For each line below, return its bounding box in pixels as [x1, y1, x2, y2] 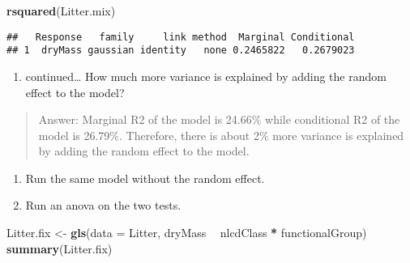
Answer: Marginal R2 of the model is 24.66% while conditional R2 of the [38, 111, 400, 128]
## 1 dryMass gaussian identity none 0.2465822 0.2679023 [6, 45, 355, 57]
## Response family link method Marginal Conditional [6, 31, 355, 43]
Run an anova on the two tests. [25, 197, 182, 214]
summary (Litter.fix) [6, 240, 113, 257]
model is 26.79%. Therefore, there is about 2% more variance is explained [38, 126, 404, 143]
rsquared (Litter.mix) [6, 2, 116, 19]
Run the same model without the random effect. [25, 169, 265, 186]
